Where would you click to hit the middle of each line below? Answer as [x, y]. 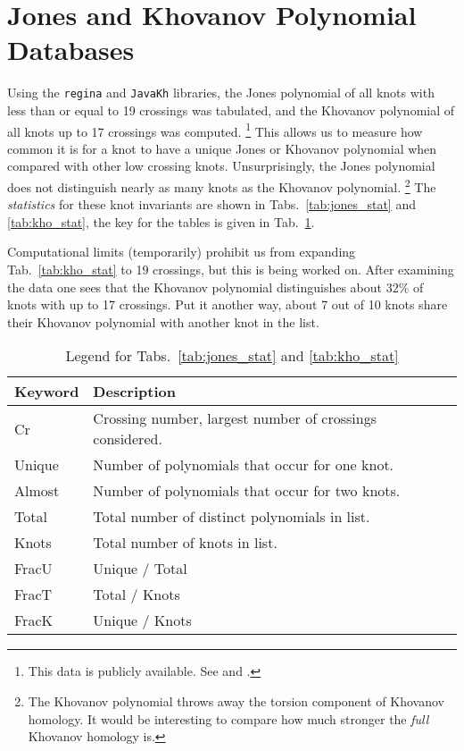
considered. [128, 439]
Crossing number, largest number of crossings [235, 418]
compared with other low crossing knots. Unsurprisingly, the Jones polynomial [221, 166]
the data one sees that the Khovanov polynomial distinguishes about [195, 287]
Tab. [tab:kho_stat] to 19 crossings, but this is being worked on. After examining [231, 270]
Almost [37, 491]
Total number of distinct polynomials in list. [232, 517]
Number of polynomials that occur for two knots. [247, 491]
